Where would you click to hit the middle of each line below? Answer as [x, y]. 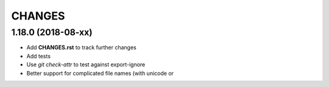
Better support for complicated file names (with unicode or [100, 73]
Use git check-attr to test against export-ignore [86, 64]
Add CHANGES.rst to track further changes [81, 47]
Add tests [39, 56]
